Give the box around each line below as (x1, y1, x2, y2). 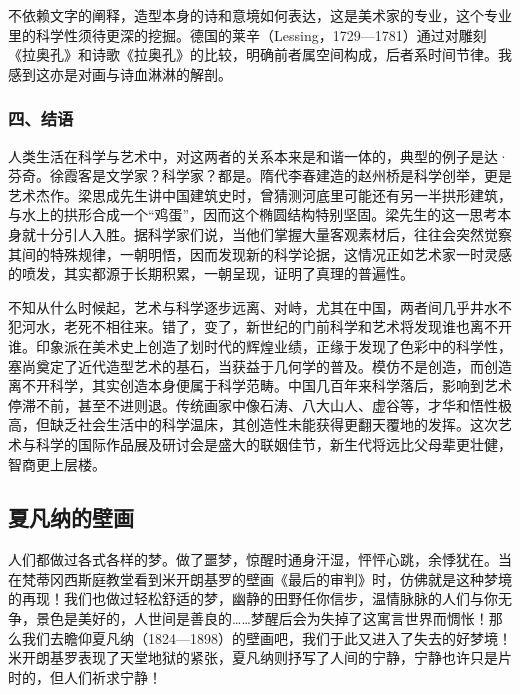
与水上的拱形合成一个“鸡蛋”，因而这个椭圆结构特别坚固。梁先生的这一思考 (8, 204, 498, 225)
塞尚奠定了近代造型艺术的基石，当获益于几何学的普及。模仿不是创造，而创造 (8, 355, 512, 376)
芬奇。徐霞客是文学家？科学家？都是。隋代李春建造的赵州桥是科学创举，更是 (8, 165, 512, 186)
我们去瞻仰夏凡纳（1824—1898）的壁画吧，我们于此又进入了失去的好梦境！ (21, 627, 512, 648)
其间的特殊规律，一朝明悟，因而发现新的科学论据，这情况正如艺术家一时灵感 (8, 243, 512, 264)
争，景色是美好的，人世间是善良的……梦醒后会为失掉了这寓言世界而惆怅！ (8, 608, 489, 629)
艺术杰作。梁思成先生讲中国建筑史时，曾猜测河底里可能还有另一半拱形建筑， (8, 184, 512, 205)
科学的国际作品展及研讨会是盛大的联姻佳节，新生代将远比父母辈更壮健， (35, 433, 512, 454)
